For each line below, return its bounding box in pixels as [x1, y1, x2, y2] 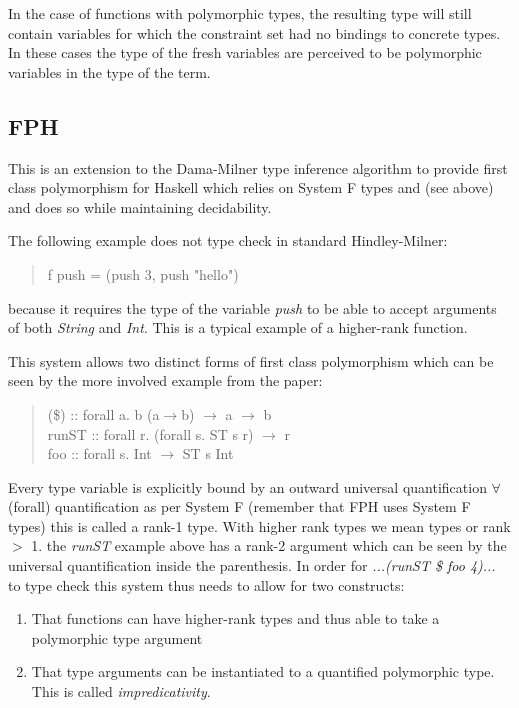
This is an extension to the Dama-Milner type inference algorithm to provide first [8, 157, 508, 178]
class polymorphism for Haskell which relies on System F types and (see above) [8, 177, 494, 198]
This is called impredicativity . [31, 681, 211, 702]
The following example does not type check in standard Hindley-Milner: [8, 230, 448, 251]
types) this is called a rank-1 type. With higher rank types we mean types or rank [8, 515, 511, 536]
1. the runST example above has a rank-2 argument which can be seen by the [31, 535, 507, 556]
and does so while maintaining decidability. [8, 196, 272, 217]
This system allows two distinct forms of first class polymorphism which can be [8, 350, 494, 371]
